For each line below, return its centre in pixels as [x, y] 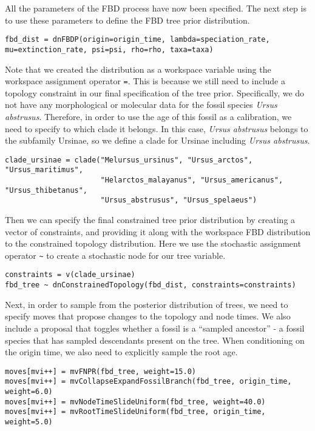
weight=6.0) [29, 392]
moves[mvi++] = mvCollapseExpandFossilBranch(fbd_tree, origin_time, [148, 382]
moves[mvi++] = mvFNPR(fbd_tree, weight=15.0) [100, 371]
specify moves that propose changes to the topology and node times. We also [148, 316]
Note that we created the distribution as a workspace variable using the [138, 69]
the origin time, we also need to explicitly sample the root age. [121, 352]
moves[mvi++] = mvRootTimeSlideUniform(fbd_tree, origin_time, [135, 412]
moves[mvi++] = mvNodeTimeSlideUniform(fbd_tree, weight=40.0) [135, 402]
